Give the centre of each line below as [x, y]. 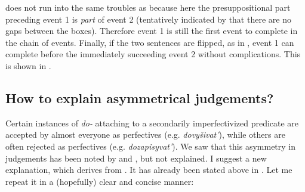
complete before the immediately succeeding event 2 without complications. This [153, 54]
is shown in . [28, 65]
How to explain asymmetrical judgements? [140, 97]
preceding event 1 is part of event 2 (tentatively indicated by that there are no [148, 19]
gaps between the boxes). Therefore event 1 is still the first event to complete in [152, 31]
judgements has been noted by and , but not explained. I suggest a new [136, 158]
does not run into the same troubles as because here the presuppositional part [148, 7]
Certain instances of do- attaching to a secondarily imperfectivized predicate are [152, 123]
